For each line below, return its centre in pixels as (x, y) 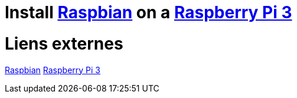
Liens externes (64, 43)
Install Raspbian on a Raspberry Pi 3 (148, 12)
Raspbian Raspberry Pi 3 (53, 70)
